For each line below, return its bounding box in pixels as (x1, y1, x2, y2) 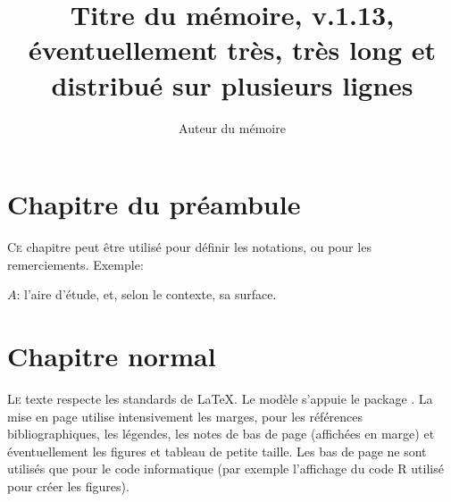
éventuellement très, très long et (28, 31, 437, 68)
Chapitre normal (7, 338, 216, 373)
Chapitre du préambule (7, 186, 301, 222)
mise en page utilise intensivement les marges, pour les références (7, 406, 363, 425)
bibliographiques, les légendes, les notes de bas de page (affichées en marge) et (7, 424, 435, 443)
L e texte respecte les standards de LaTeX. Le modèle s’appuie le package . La (7, 389, 433, 407)
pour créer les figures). (7, 476, 129, 495)
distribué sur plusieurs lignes (51, 66, 413, 103)
